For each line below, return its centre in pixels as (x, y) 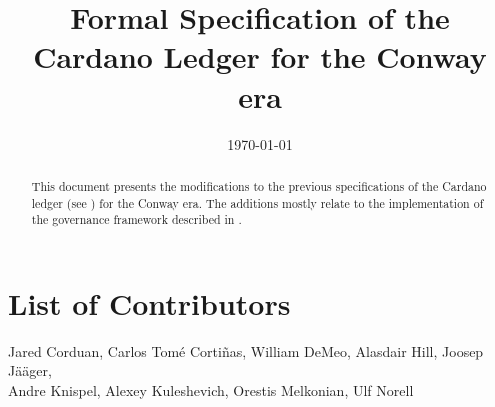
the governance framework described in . (136, 219)
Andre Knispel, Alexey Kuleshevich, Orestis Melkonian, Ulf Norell (211, 389)
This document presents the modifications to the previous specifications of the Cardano (259, 185)
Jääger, (30, 370)
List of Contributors (149, 302)
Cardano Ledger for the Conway (260, 56)
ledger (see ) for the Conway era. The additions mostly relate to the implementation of (257, 202)
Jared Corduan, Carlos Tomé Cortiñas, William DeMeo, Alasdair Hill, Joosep (246, 350)
